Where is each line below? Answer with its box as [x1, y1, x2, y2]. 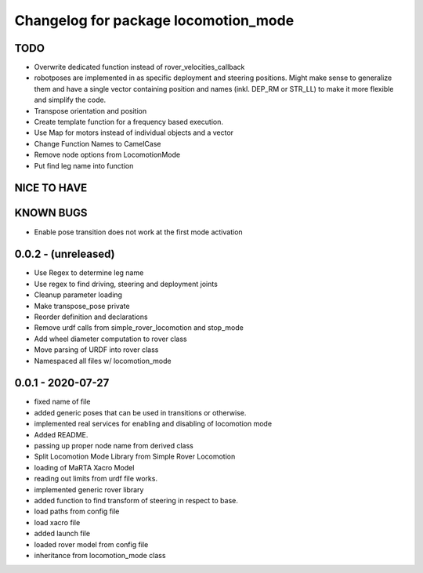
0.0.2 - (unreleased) [14, 248, 115, 261]
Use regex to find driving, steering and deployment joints [34, 279, 219, 288]
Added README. [34, 430, 89, 439]
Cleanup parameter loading [34, 290, 123, 299]
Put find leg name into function [34, 161, 134, 170]
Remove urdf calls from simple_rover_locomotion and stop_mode [34, 323, 244, 332]
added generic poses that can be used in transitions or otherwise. [34, 408, 247, 417]
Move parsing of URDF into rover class [34, 345, 159, 354]
